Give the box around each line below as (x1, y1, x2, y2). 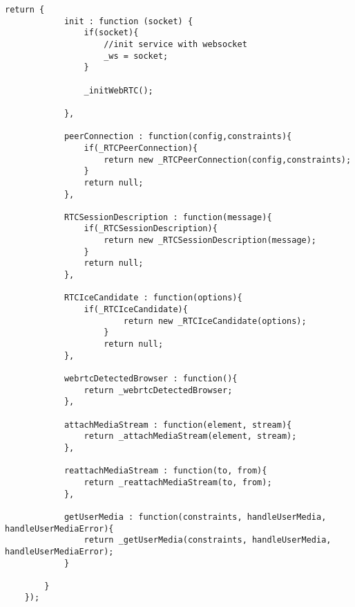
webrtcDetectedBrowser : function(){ (64, 374, 238, 383)
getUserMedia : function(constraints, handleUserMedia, (64, 511, 327, 522)
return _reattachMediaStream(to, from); (84, 477, 272, 487)
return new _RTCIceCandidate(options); (123, 316, 307, 326)
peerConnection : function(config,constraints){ (64, 132, 292, 142)
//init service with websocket (104, 39, 247, 49)
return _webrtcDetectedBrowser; (84, 385, 233, 395)
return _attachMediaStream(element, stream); (84, 431, 297, 442)
